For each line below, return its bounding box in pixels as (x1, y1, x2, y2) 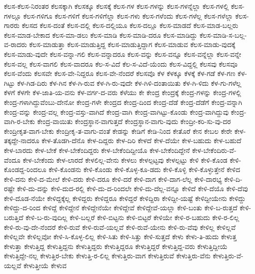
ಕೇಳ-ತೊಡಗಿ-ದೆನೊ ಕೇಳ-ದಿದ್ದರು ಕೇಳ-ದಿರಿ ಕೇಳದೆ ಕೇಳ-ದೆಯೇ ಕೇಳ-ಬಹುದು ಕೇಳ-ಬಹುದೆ (41, 135, 242, 146)
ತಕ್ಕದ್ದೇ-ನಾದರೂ (4, 135, 40, 146)
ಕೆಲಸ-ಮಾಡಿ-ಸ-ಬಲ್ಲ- (199, 29, 247, 40)
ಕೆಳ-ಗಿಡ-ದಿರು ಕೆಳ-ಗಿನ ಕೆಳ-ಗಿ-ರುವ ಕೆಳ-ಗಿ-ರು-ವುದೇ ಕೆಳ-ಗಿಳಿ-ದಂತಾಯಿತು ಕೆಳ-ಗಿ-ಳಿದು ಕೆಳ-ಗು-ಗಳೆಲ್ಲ (17, 77, 242, 88)
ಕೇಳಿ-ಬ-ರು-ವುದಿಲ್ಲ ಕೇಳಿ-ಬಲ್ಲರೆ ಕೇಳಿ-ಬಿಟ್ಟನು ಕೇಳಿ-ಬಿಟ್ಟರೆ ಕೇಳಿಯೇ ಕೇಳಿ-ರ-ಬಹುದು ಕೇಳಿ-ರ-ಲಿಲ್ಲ (25, 212, 239, 223)
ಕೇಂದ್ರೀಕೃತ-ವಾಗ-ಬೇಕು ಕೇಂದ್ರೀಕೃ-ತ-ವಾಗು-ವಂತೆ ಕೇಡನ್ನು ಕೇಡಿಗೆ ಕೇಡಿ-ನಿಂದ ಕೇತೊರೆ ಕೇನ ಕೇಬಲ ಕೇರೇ (4, 125, 232, 136)
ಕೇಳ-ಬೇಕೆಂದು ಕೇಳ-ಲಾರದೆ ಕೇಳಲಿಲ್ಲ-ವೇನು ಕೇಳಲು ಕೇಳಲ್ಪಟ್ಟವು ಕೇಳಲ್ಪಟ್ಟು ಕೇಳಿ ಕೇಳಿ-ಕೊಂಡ (23, 154, 228, 165)
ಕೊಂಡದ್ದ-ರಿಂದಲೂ (4, 164, 47, 174)
